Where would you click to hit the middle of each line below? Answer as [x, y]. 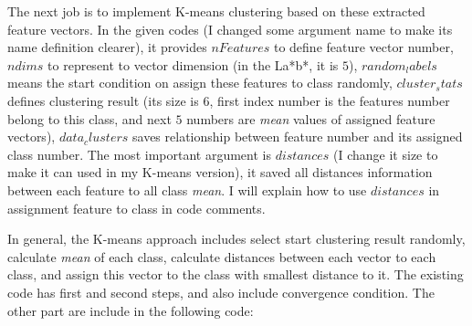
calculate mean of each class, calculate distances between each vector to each [222, 256]
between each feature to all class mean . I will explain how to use [187, 189]
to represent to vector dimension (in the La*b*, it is [193, 64]
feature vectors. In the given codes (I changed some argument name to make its [230, 29]
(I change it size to [386, 154]
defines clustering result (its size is [103, 100]
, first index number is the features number [330, 100]
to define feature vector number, [363, 47]
